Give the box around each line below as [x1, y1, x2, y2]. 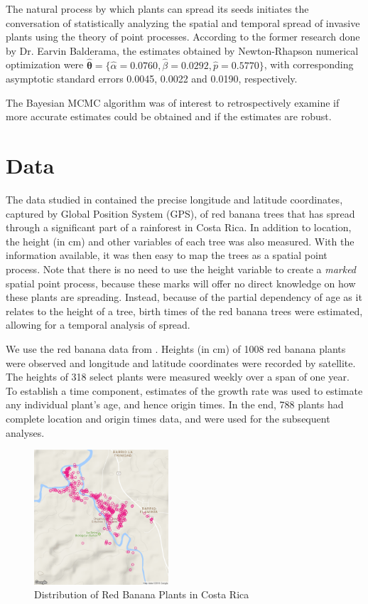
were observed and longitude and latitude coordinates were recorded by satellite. [6, 355, 356, 370]
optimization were [6, 57, 84, 72]
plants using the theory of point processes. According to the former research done [6, 29, 360, 44]
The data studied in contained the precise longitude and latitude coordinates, [6, 192, 343, 207]
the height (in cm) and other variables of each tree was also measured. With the [6, 233, 355, 248]
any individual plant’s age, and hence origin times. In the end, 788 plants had [6, 397, 344, 412]
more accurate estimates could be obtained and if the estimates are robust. [6, 109, 332, 124]
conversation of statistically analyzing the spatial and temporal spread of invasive [6, 15, 360, 30]
